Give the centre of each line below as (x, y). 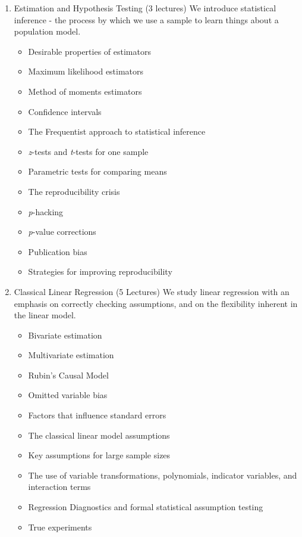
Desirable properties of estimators (89, 51)
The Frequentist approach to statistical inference (117, 131)
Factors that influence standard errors (97, 415)
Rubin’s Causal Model (68, 375)
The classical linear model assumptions (99, 435)
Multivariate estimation (71, 355)
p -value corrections (62, 232)
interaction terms (59, 487)
